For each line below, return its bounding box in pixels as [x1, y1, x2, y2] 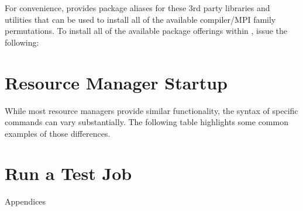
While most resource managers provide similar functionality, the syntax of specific [5, 104, 298, 116]
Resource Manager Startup [5, 70, 228, 94]
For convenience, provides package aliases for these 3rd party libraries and [5, 2, 270, 13]
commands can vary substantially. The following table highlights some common [5, 116, 288, 128]
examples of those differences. [5, 127, 111, 139]
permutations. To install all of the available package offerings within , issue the [5, 25, 288, 37]
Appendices [5, 195, 46, 207]
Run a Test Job [5, 161, 132, 185]
